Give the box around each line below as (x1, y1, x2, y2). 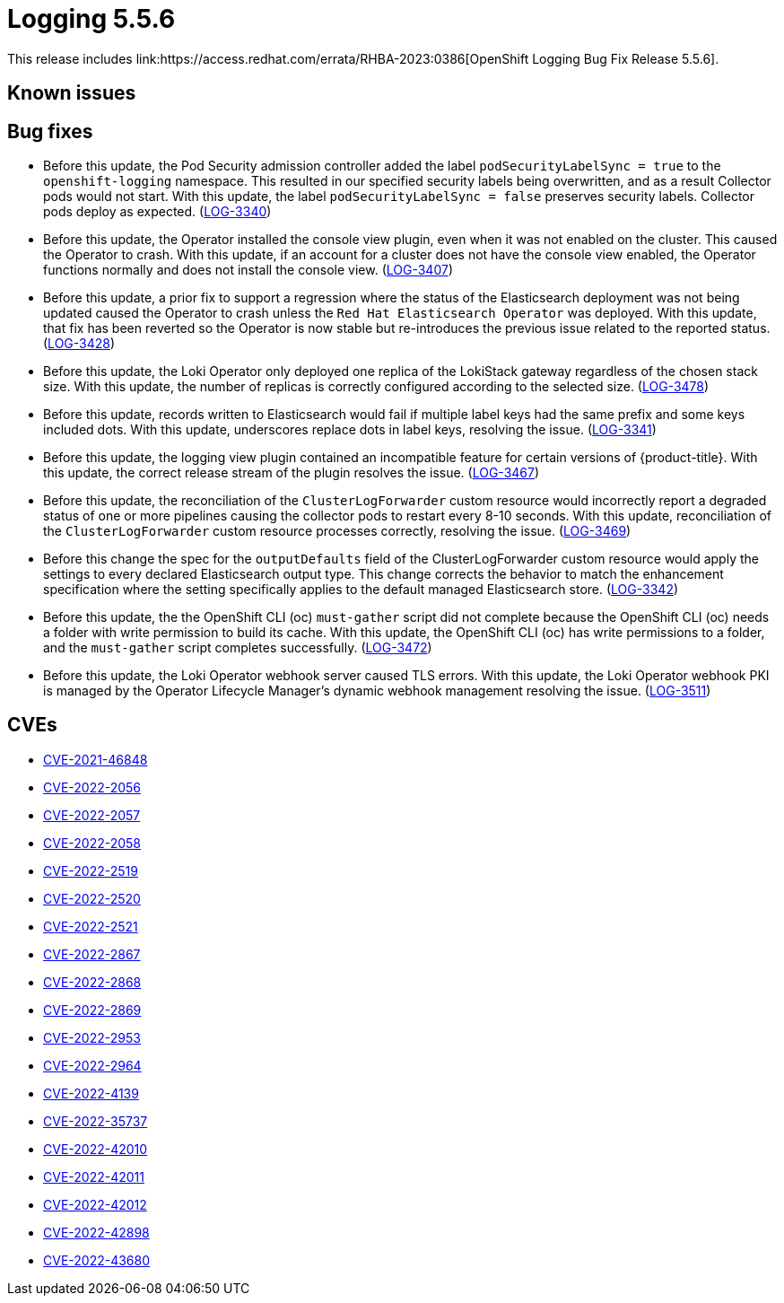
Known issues (7, 82, 136, 105)
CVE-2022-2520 (43, 890, 141, 906)
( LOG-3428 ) (43, 336, 116, 352)
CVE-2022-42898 (43, 1224, 150, 1240)
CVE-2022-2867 (43, 946, 141, 962)
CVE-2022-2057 (43, 807, 141, 823)
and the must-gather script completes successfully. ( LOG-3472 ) (43, 640, 432, 656)
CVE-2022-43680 (43, 1252, 151, 1268)
